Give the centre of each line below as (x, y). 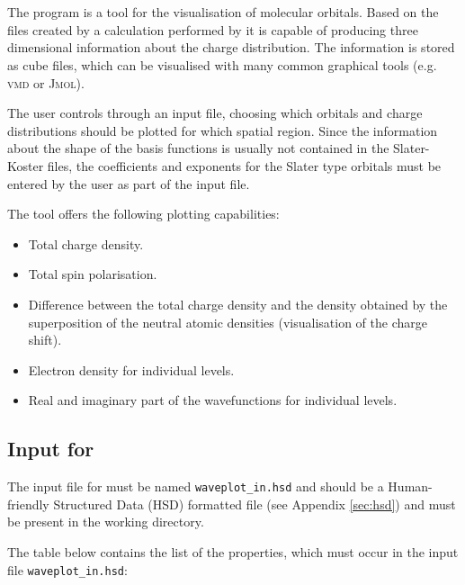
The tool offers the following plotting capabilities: (143, 214)
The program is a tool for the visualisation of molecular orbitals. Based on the (223, 12)
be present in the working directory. (106, 522)
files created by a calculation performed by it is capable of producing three (213, 29)
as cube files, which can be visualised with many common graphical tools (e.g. (222, 64)
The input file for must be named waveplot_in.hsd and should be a (196, 486)
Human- (410, 486)
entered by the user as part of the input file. (129, 183)
